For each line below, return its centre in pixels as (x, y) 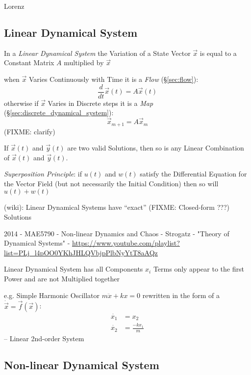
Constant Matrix (29, 62)
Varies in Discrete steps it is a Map (100, 103)
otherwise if (21, 103)
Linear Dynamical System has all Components (74, 269)
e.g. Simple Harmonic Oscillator (52, 295)
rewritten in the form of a (181, 295)
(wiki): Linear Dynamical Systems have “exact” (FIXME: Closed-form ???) (117, 207)
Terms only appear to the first (199, 269)
